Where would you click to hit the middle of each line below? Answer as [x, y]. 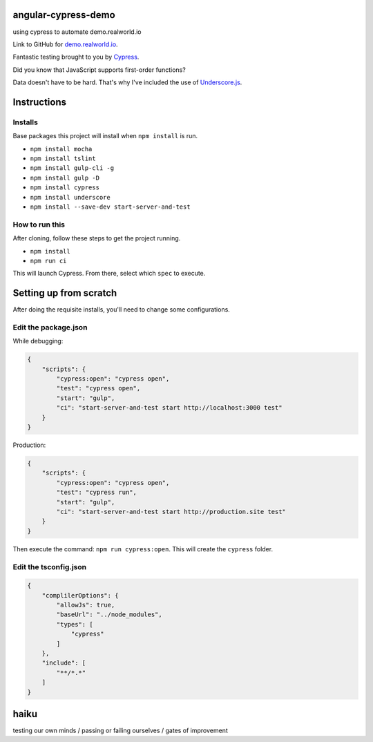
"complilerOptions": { [80, 595]
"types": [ [75, 624]
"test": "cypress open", [98, 388]
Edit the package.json [50, 327]
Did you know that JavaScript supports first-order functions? [99, 70]
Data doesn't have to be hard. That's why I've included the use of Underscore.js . [127, 82]
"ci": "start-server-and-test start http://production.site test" [171, 512]
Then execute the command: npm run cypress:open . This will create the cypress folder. [143, 549]
